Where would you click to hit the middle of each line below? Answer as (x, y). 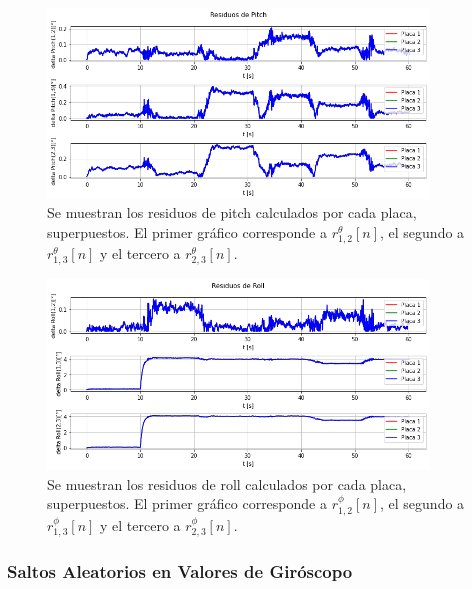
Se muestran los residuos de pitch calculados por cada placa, (232, 212)
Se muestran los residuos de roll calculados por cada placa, (227, 483)
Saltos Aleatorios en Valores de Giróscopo (180, 571)
